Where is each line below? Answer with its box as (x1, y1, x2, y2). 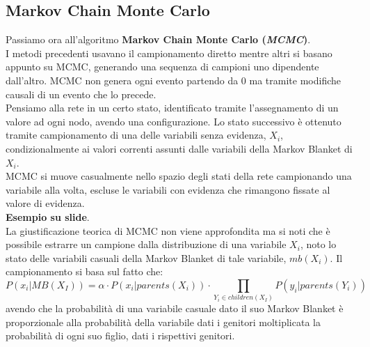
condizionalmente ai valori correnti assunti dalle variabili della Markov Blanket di (6, 141, 353, 155)
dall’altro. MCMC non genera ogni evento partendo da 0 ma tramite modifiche (6, 72, 341, 87)
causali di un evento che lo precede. (6, 86, 156, 101)
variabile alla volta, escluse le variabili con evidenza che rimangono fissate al (6, 182, 330, 196)
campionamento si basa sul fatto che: (6, 264, 163, 279)
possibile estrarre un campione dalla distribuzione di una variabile (6, 237, 287, 252)
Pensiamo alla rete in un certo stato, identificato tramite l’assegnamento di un (6, 100, 339, 115)
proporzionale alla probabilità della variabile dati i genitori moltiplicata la (6, 314, 321, 329)
